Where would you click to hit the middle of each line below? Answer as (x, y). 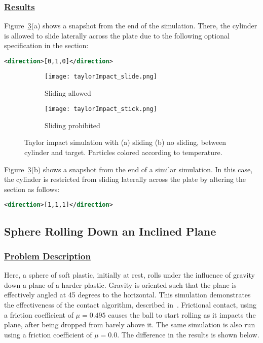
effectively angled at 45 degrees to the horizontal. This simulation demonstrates (127, 295)
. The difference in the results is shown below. (188, 334)
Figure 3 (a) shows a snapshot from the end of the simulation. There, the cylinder (131, 26)
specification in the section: (46, 45)
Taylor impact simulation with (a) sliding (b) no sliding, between (125, 142)
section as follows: (32, 189)
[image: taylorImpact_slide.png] (101, 76)
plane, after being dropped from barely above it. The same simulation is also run (130, 325)
